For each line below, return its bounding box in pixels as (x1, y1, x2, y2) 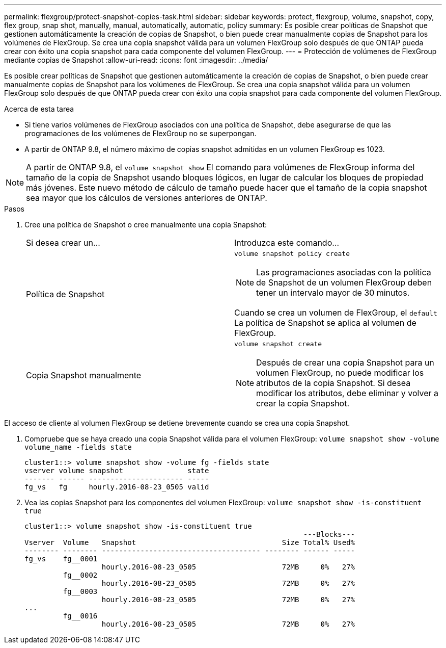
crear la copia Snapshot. (256, 398, 350, 408)
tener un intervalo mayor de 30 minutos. (256, 288, 410, 298)
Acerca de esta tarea (4, 105, 74, 113)
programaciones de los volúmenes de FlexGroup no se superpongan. (24, 129, 257, 138)
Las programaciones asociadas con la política (256, 267, 431, 277)
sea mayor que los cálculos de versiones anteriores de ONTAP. (26, 193, 267, 203)
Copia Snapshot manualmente (26, 370, 142, 380)
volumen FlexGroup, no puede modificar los (256, 368, 424, 378)
